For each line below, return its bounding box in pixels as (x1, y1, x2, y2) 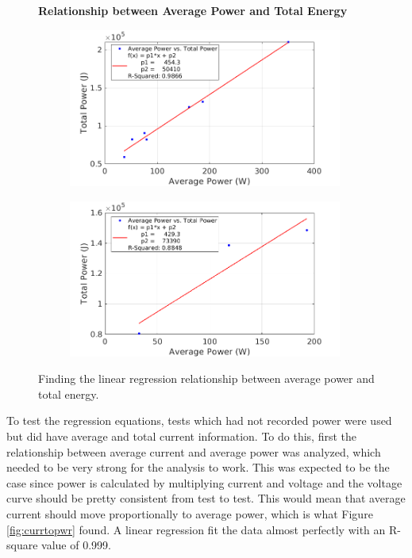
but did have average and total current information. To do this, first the (6, 428, 356, 445)
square (6, 537, 38, 553)
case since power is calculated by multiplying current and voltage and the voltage (6, 474, 402, 491)
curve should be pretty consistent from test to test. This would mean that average (6, 490, 406, 506)
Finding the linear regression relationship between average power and (38, 370, 375, 387)
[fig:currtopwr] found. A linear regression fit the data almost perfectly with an (6, 521, 386, 537)
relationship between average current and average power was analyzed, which (6, 443, 381, 460)
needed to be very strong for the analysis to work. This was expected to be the (6, 459, 390, 476)
